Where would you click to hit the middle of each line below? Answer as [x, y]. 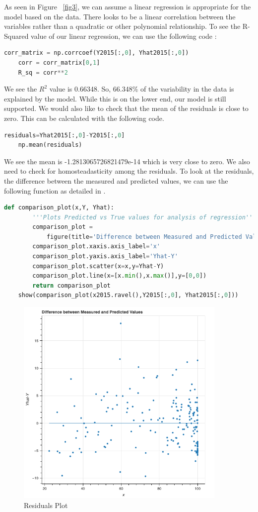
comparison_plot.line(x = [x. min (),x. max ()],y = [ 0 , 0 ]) [120, 276]
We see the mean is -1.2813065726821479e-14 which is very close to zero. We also [127, 161]
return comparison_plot [71, 285]
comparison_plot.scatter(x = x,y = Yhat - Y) [98, 266]
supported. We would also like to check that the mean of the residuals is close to [126, 108]
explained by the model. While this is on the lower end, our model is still [115, 98]
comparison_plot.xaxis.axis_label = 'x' [97, 247]
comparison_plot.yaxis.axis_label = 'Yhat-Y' [105, 256]
